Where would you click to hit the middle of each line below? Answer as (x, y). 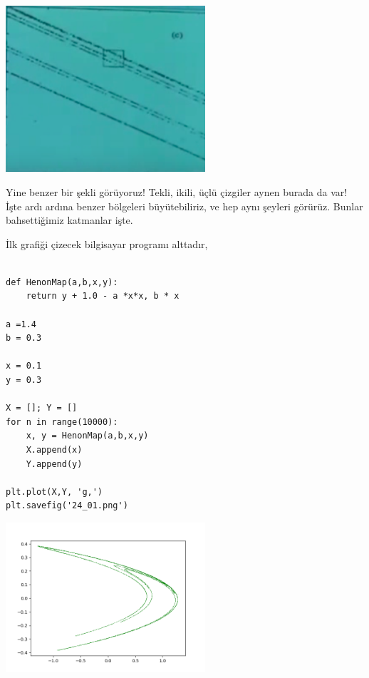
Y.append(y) (54, 464)
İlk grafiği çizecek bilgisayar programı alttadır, (107, 243)
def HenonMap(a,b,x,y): (62, 282)
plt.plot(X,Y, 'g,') (54, 492)
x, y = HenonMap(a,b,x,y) (87, 436)
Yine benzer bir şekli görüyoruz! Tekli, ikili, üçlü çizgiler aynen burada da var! (177, 191)
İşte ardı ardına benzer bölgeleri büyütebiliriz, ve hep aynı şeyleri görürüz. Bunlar (184, 206)
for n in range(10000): (62, 422)
